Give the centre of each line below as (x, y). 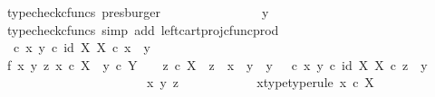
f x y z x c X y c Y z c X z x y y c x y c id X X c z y (217, 64)
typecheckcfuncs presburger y (138, 12)
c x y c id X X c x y (82, 47)
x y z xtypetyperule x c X (260, 82)
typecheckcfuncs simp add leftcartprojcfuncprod (143, 29)
